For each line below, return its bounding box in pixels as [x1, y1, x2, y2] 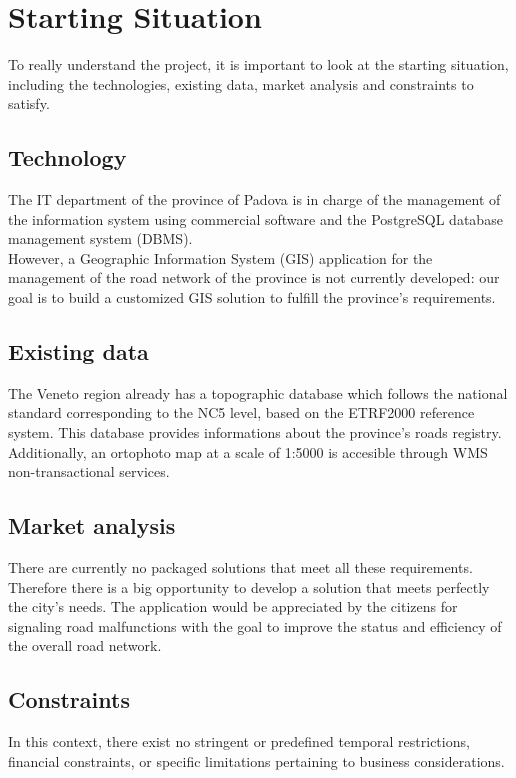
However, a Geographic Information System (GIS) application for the [8, 247, 433, 268]
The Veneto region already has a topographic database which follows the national [8, 382, 508, 403]
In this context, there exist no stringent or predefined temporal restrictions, [8, 731, 470, 752]
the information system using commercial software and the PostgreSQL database [8, 208, 503, 229]
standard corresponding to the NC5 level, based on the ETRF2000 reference [8, 402, 475, 423]
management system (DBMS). [8, 228, 193, 249]
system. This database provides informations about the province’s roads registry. [8, 422, 502, 443]
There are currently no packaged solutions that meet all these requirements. [8, 557, 473, 578]
